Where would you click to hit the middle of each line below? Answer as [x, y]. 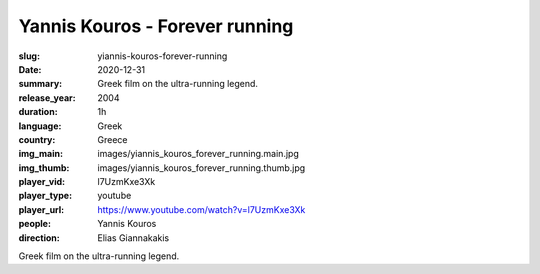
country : [37, 139]
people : [35, 224]
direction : [39, 237]
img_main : [41, 154]
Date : [30, 69]
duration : [38, 112]
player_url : [41, 209]
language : [40, 126]
